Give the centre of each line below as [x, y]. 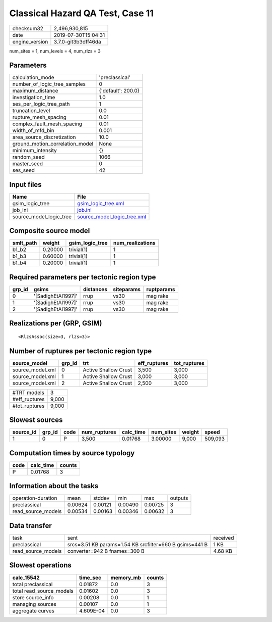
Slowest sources [36, 420]
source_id [24, 432]
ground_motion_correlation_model [53, 144]
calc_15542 [26, 578]
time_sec [90, 578]
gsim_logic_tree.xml [101, 203]
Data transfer [31, 525]
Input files [26, 184]
